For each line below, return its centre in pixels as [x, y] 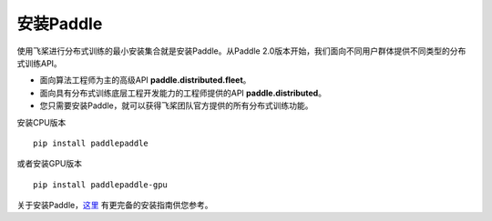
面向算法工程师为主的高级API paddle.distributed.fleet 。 [145, 80]
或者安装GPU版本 [49, 164]
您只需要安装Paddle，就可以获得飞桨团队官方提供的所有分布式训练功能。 [176, 105]
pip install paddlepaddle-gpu [101, 185]
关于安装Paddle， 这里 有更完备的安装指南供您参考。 [115, 206]
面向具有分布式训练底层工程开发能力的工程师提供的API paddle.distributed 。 [183, 93]
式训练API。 [40, 63]
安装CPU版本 [41, 122]
